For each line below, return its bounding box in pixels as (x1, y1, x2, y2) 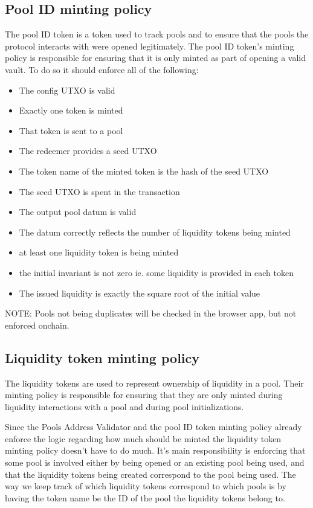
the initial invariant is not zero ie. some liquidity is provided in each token (19, 266, 294, 278)
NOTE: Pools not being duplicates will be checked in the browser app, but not (5, 307, 297, 320)
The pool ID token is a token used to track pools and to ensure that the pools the (5, 28, 309, 40)
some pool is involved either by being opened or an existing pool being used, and (5, 456, 305, 469)
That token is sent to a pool (19, 124, 123, 137)
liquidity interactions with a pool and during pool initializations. (5, 400, 244, 413)
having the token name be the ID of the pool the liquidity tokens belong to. (5, 491, 285, 504)
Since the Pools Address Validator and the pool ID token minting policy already (5, 420, 302, 433)
